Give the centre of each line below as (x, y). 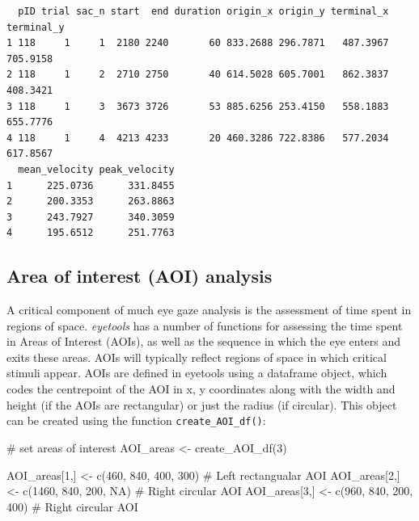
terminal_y (36, 27)
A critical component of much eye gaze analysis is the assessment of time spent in (209, 310)
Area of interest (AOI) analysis (140, 276)
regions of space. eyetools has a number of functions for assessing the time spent (205, 325)
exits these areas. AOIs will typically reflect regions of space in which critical (197, 357)
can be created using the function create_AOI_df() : (136, 420)
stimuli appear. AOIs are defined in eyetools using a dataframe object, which (197, 373)
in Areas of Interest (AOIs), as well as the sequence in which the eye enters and (204, 341)
